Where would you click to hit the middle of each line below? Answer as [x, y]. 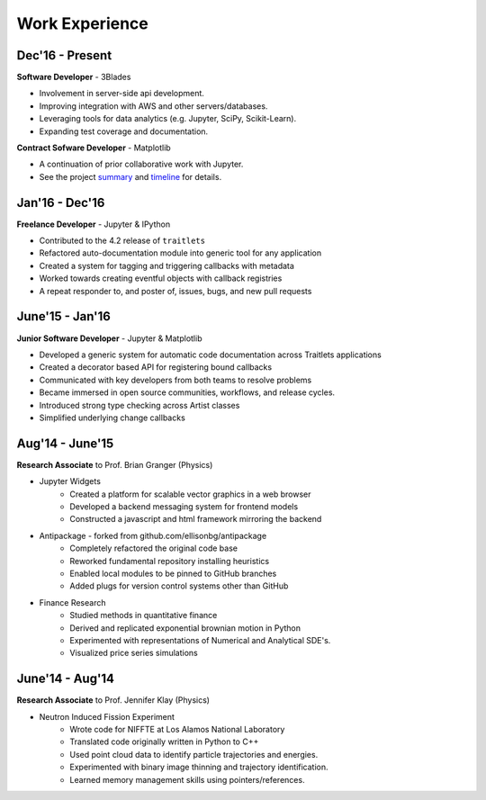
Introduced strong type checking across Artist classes [139, 405]
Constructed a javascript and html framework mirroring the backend [196, 519]
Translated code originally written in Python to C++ [164, 742]
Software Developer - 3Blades [74, 77]
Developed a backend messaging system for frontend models [184, 506]
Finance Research [72, 602]
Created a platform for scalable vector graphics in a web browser [190, 494]
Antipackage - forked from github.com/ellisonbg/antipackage [153, 535]
